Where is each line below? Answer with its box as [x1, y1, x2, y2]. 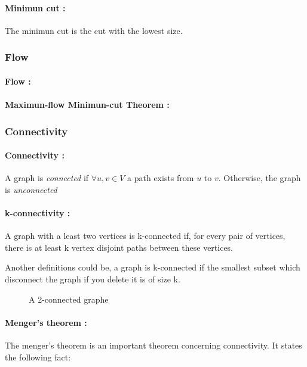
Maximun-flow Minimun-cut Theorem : [5, 98, 170, 111]
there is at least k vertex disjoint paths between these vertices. [5, 241, 234, 253]
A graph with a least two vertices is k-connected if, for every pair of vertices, [5, 229, 285, 242]
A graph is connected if [5, 172, 89, 184]
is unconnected [5, 183, 57, 195]
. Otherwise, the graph [218, 172, 301, 184]
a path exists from [127, 172, 194, 184]
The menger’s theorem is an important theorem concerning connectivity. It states [5, 339, 302, 351]
